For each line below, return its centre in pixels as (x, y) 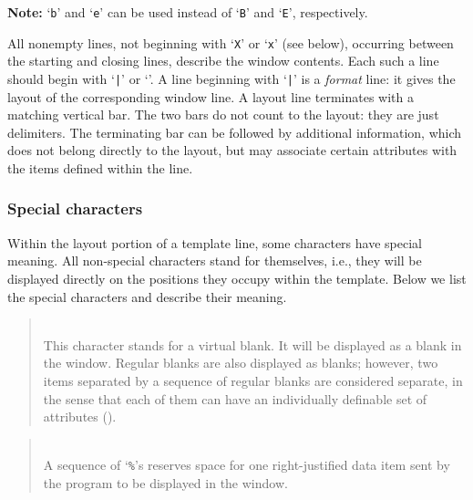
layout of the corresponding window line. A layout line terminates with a (211, 96)
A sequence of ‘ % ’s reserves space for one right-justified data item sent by (247, 465)
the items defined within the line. (100, 167)
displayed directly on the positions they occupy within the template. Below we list (237, 278)
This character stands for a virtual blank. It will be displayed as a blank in (252, 344)
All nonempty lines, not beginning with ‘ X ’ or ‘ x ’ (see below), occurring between (231, 42)
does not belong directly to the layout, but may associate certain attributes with (232, 150)
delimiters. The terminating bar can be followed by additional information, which (235, 132)
